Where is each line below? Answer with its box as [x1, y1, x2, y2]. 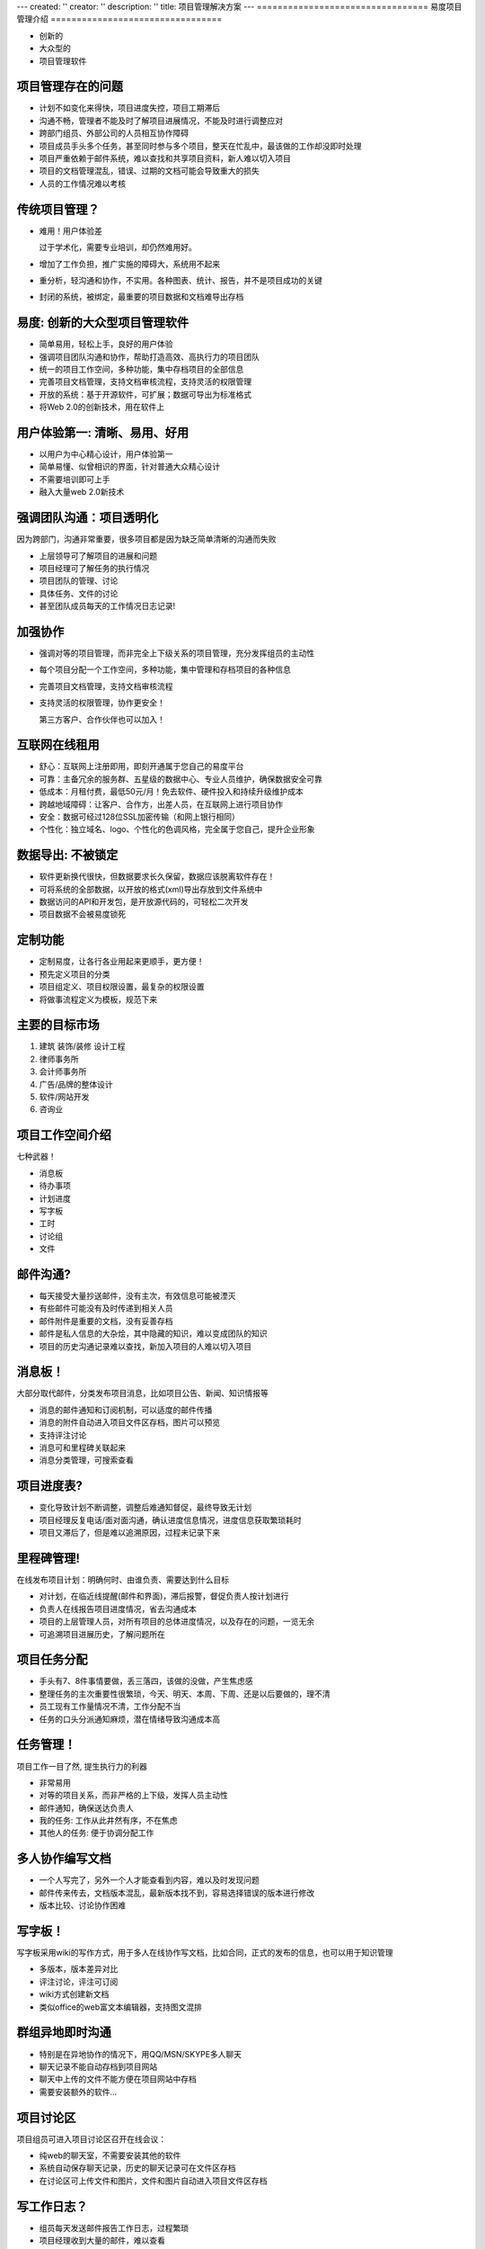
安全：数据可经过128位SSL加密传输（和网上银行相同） [39, 811, 240, 822]
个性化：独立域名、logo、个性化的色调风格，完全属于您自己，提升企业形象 [39, 824, 315, 835]
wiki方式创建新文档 [39, 1989, 110, 2000]
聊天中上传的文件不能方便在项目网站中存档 [39, 2074, 197, 2084]
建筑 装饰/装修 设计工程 [39, 1041, 126, 1052]
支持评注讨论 [39, 1429, 87, 1440]
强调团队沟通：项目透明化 [16, 510, 159, 525]
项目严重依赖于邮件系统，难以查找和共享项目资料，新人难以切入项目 [39, 153, 291, 164]
